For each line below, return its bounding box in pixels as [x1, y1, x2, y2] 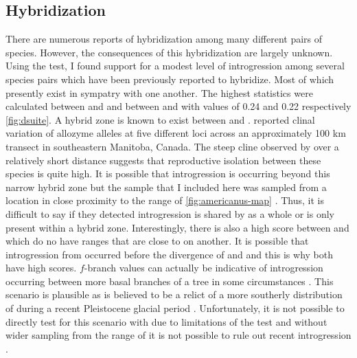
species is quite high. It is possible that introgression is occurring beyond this [5, 166, 330, 181]
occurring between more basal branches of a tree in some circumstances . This [5, 273, 334, 288]
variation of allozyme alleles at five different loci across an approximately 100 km [5, 126, 346, 140]
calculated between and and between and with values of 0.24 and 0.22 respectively [5, 99, 352, 113]
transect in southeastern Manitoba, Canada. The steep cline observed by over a [5, 139, 339, 153]
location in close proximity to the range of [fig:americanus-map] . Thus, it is [5, 193, 324, 208]
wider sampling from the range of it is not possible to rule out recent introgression [5, 328, 352, 342]
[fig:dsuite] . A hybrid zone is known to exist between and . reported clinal [5, 112, 315, 126]
